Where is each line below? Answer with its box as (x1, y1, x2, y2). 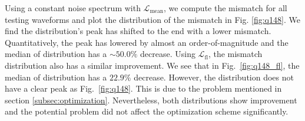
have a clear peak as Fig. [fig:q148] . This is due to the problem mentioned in (5, 82, 282, 95)
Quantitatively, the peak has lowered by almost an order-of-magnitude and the (5, 36, 289, 48)
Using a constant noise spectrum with (5, 2, 141, 14)
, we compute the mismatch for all (164, 2, 287, 14)
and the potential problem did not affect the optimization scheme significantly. (5, 105, 289, 117)
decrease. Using (140, 48, 195, 60)
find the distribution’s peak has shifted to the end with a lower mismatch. (5, 25, 271, 37)
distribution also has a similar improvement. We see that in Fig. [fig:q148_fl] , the (5, 59, 300, 71)
